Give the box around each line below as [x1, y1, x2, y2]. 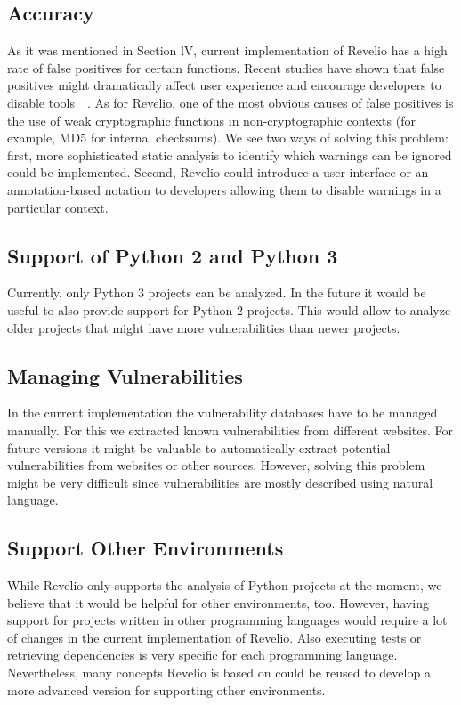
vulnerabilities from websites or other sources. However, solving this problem [7, 456, 425, 474]
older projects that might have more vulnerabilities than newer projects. [7, 318, 400, 336]
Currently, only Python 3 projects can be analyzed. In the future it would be [7, 283, 426, 302]
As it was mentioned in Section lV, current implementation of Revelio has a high [7, 41, 448, 60]
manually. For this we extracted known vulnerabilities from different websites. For [7, 420, 454, 439]
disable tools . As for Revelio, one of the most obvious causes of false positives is [7, 93, 454, 111]
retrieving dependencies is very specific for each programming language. [7, 645, 398, 664]
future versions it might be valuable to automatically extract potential [7, 438, 391, 457]
